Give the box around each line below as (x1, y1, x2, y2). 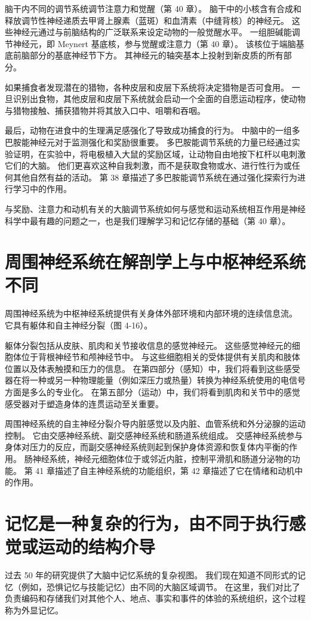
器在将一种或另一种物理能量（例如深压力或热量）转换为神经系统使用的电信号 (5, 374, 306, 386)
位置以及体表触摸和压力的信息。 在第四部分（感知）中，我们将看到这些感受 (5, 362, 300, 374)
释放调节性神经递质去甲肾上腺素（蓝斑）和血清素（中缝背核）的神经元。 (5, 14, 289, 26)
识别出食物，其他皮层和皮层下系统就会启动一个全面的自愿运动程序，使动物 (13, 92, 306, 105)
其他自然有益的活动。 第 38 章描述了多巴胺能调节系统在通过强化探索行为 (13, 170, 297, 183)
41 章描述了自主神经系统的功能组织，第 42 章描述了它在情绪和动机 (35, 464, 295, 476)
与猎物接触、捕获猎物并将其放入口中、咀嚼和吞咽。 (5, 104, 205, 116)
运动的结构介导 (38, 534, 156, 559)
